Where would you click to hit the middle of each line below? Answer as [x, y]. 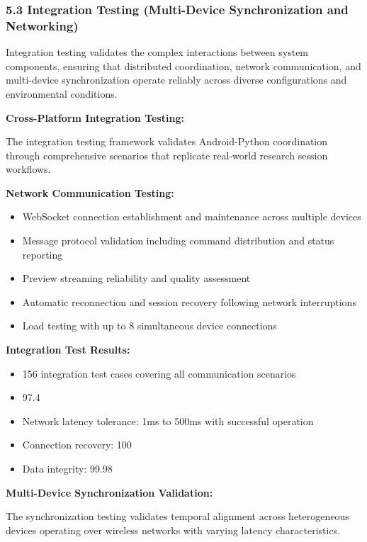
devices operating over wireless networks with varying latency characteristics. [173, 530]
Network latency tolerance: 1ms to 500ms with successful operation [168, 420]
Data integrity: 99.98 [67, 469]
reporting [43, 254]
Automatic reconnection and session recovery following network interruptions [189, 301]
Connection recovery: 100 [77, 445]
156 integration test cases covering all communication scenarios [159, 373]
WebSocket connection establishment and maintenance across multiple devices [192, 216]
